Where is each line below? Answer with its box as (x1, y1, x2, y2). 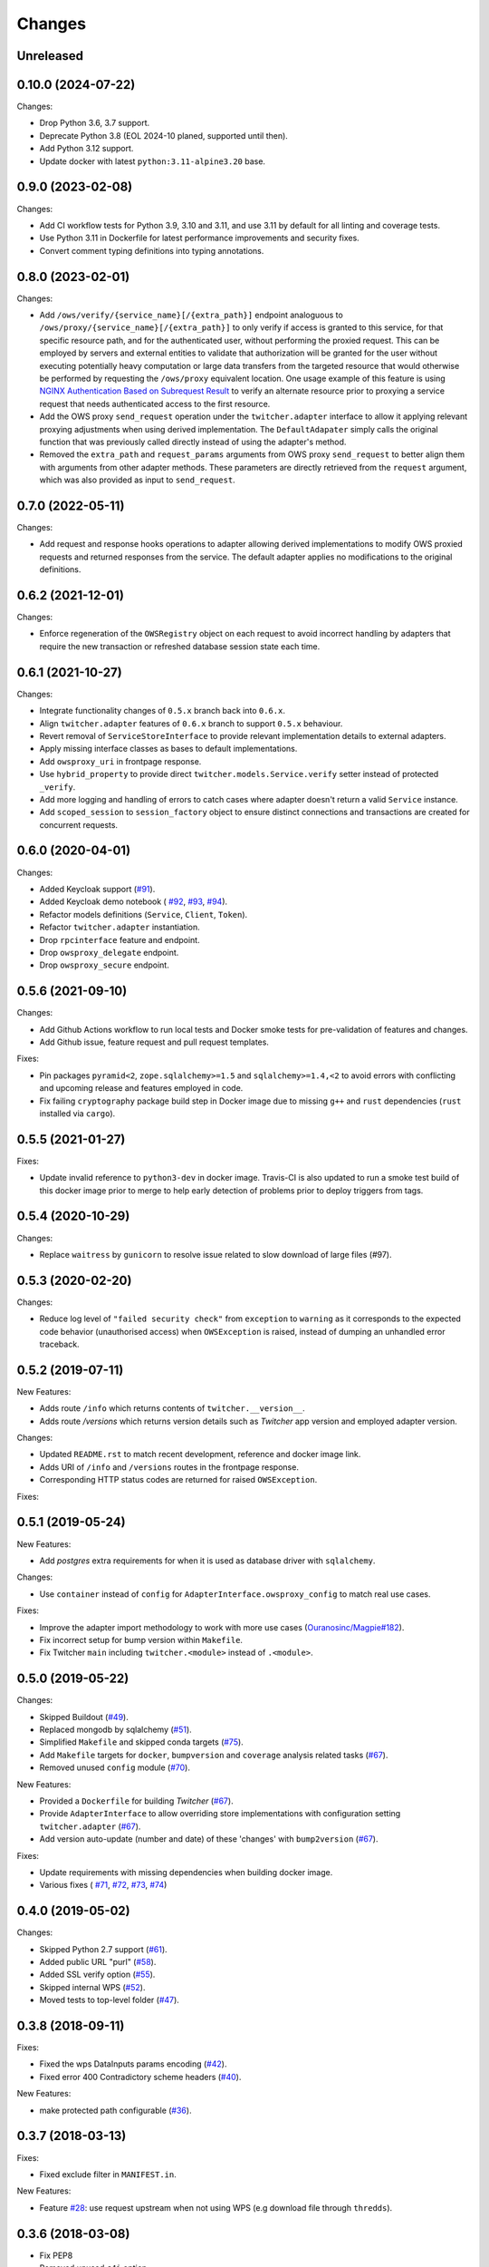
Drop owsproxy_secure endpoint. (39, 959, 169, 970)
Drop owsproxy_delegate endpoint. (39, 947, 179, 958)
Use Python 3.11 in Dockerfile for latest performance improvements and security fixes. (39, 232, 360, 244)
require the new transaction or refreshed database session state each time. (39, 640, 321, 652)
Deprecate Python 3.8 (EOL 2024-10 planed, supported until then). (39, 130, 289, 141)
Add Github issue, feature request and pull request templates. (39, 1036, 269, 1047)
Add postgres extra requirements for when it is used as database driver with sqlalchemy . (39, 1555, 376, 1566)
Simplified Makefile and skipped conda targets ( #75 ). (39, 1737, 244, 1747)
